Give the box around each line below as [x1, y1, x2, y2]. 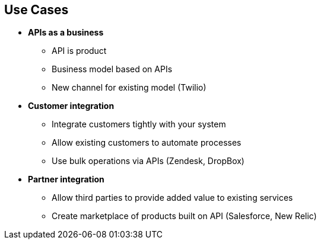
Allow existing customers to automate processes [52, 137, 241, 148]
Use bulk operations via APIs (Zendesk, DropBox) [52, 156, 244, 166]
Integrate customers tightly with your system [52, 119, 226, 130]
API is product [52, 46, 107, 56]
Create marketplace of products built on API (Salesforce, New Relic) [52, 211, 317, 221]
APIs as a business [28, 27, 104, 38]
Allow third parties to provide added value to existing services [52, 192, 293, 203]
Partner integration [28, 174, 104, 185]
